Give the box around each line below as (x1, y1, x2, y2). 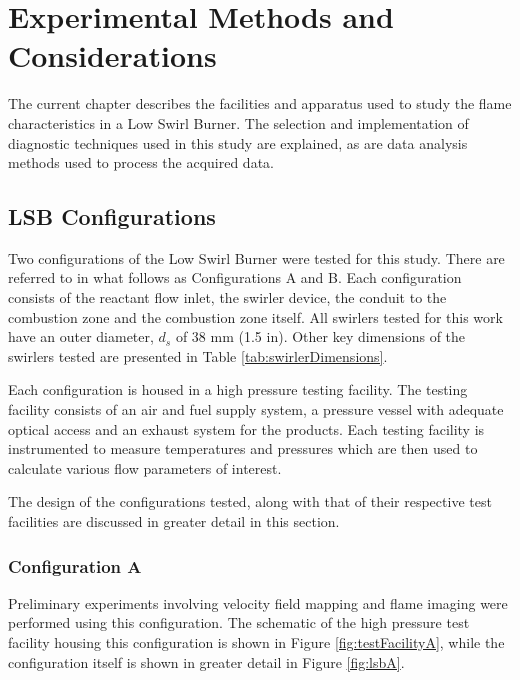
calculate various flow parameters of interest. (8, 457, 282, 478)
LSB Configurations (8, 201, 216, 232)
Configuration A (8, 553, 142, 578)
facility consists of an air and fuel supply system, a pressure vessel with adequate (8, 399, 504, 420)
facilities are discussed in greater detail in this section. (8, 511, 340, 532)
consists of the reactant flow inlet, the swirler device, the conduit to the (8, 287, 447, 308)
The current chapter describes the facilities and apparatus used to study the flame (8, 93, 512, 114)
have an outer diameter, (8, 326, 154, 347)
